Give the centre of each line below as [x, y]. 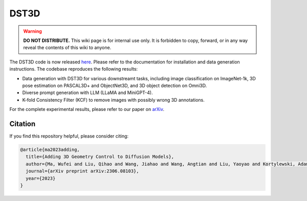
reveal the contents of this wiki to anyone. [67, 48]
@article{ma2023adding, [50, 149]
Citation [23, 124]
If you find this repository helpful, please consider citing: [69, 136]
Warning [32, 31]
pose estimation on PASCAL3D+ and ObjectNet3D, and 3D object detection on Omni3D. [115, 85]
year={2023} [41, 178]
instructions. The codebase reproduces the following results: [74, 69]
